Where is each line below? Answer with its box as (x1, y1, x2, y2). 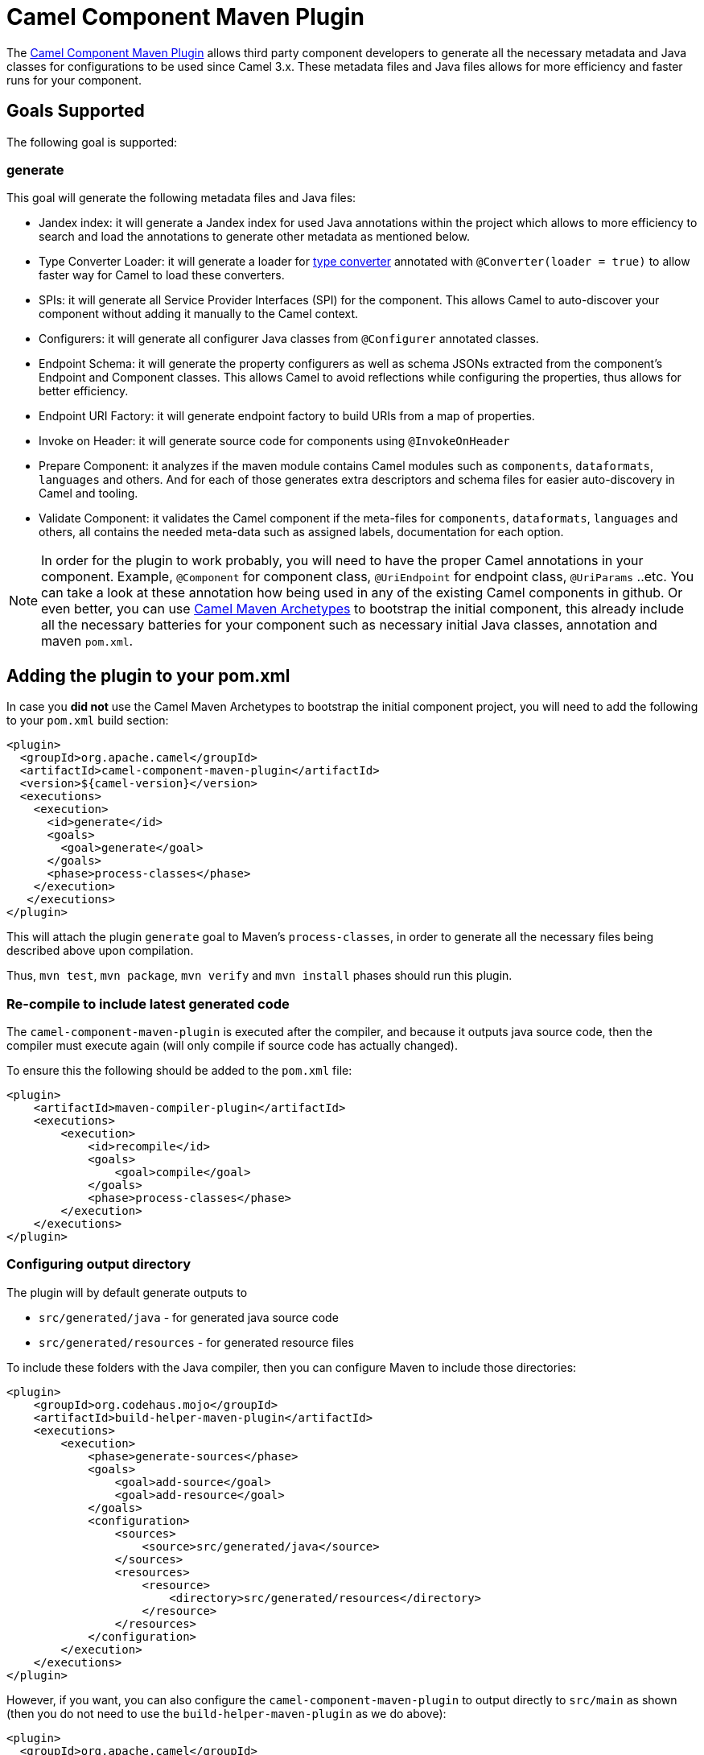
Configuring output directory (6, 1256, 191, 1273)
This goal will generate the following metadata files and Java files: (6, 191, 356, 205)
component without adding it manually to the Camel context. (39, 307, 359, 321)
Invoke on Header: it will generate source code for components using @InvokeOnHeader (39, 434, 510, 448)
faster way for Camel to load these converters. (39, 268, 285, 283)
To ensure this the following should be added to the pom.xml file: (6, 1063, 352, 1077)
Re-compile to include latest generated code (6, 995, 290, 1012)
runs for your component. (6, 72, 142, 87)
